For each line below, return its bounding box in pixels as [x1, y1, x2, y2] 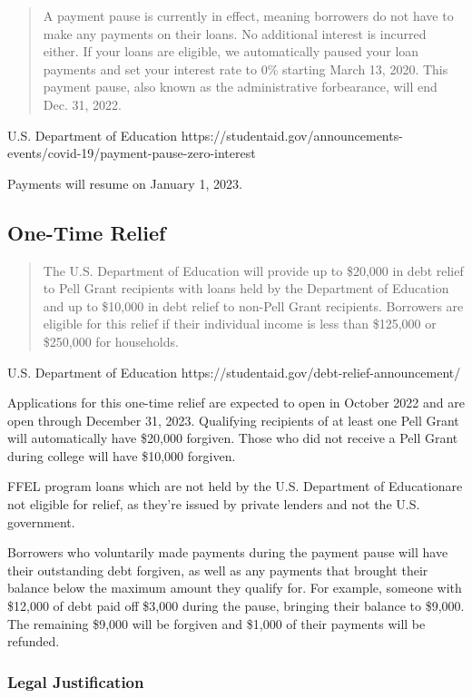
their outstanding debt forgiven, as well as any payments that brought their [7, 560, 428, 579]
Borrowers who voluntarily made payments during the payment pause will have [7, 543, 448, 562]
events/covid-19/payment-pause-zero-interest [7, 143, 256, 162]
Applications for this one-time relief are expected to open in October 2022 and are [7, 393, 465, 412]
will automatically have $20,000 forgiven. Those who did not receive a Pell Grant [7, 428, 458, 447]
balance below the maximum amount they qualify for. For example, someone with [7, 578, 462, 597]
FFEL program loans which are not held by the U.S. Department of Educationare [7, 477, 463, 496]
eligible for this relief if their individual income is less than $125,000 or [43, 314, 437, 333]
